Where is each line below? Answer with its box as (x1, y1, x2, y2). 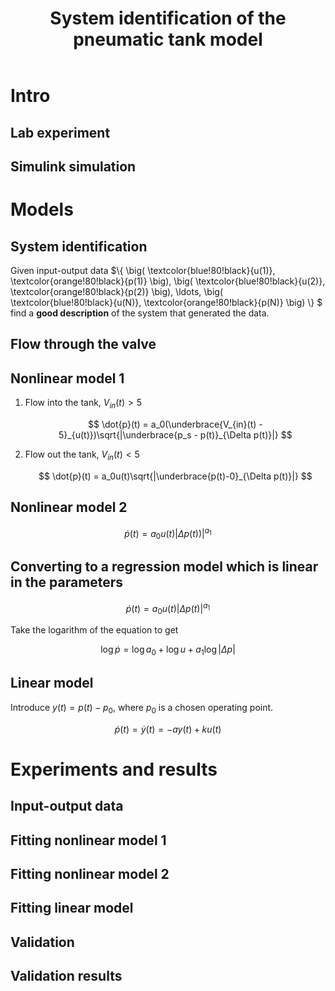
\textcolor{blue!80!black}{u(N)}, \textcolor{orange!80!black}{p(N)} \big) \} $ (10, 296, 323, 308)
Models (10, 198, 74, 221)
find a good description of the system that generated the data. (10, 307, 270, 319)
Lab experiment (10, 124, 111, 141)
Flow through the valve (10, 336, 157, 353)
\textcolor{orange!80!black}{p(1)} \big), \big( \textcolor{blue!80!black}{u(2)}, (10, 275, 326, 287)
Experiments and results (10, 758, 218, 781)
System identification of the (49, 7, 287, 30)
